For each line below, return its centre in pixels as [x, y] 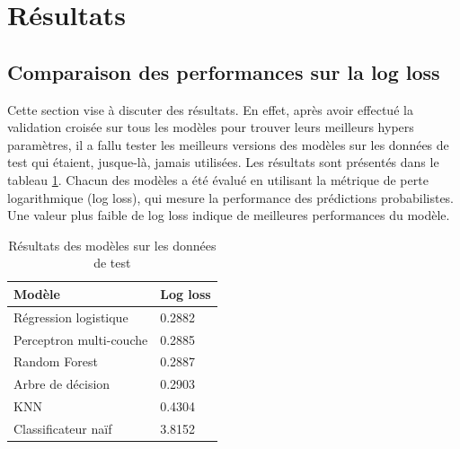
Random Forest [56, 361]
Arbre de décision [62, 384]
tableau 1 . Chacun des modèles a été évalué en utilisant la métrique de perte [218, 179]
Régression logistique [71, 317]
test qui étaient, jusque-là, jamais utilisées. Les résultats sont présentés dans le [223, 162]
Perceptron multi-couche [81, 339]
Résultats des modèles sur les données [112, 245]
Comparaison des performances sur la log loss [224, 71]
